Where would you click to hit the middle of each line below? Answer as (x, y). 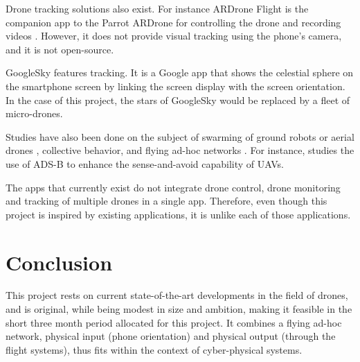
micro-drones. (34, 113)
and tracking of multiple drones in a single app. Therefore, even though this (166, 201)
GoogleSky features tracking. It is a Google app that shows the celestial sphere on (180, 72)
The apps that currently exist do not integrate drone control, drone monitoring (173, 187)
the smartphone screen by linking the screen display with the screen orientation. (175, 86)
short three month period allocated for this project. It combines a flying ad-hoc (174, 322)
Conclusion (59, 262)
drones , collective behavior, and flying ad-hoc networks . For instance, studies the (180, 150)
